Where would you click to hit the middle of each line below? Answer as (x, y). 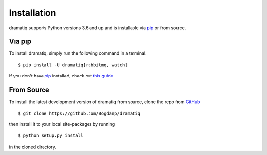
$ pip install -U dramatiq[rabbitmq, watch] (73, 65)
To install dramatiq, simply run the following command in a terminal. (78, 53)
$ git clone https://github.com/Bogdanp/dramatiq (79, 113)
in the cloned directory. (33, 147)
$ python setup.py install (51, 136)
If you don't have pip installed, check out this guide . (62, 76)
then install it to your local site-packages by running (62, 124)
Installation (33, 13)
